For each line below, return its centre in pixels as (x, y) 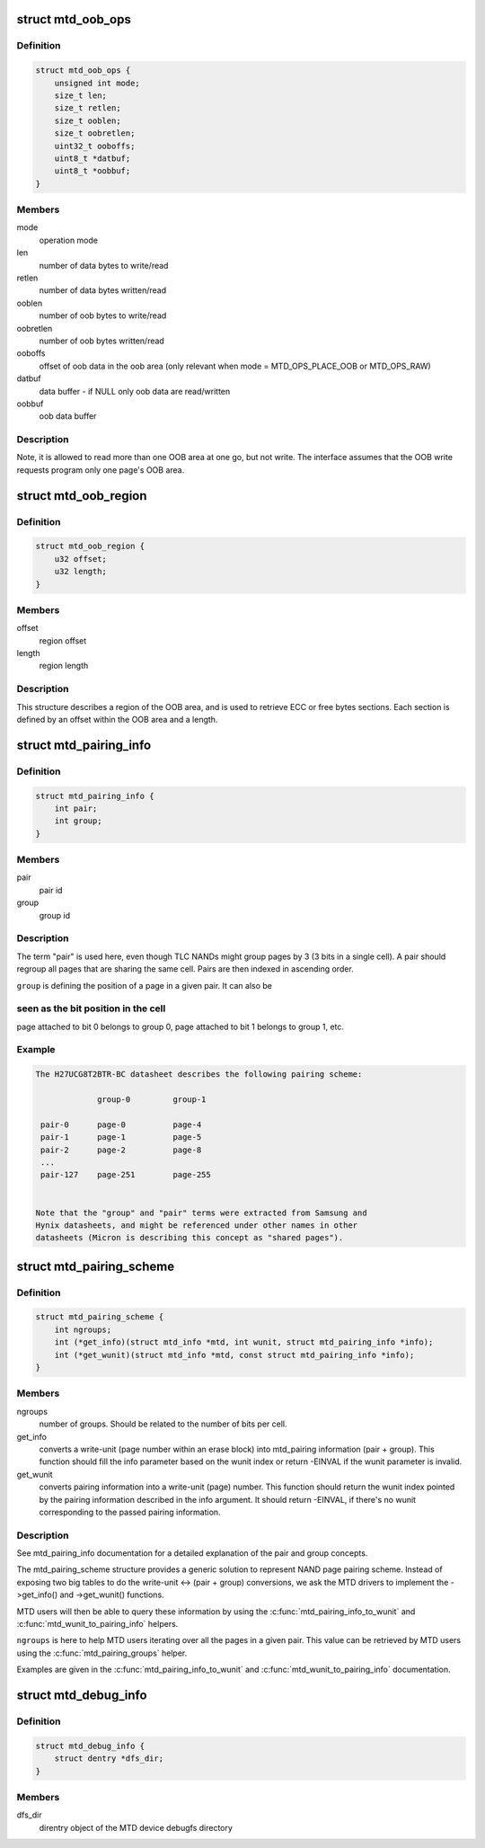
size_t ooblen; (88, 120)
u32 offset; (81, 559)
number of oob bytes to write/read (103, 315)
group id (55, 915)
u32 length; (81, 572)
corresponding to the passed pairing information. (130, 1512)
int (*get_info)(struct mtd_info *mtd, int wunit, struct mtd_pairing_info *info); (244, 1342)
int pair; (76, 808)
